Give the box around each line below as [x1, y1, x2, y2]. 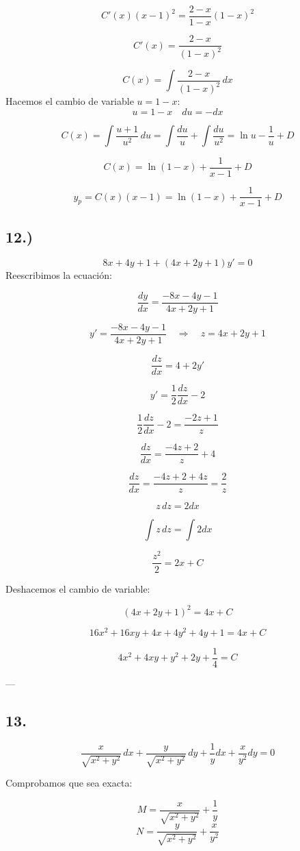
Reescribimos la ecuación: [5, 268, 112, 282]
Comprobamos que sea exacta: [5, 775, 133, 789]
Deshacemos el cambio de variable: [5, 581, 150, 595]
